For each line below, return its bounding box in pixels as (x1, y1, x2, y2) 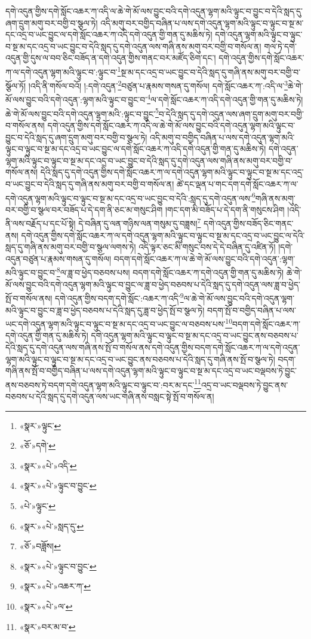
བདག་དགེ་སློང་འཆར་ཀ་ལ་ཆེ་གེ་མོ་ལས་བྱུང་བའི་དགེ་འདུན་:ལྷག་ (113, 252, 295, 264)
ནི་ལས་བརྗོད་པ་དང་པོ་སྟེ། (5, 217, 76, 230)
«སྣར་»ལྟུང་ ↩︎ (19, 419, 61, 431)
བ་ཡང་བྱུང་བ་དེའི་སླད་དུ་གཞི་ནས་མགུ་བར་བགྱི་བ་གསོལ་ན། (5, 177, 174, 190)
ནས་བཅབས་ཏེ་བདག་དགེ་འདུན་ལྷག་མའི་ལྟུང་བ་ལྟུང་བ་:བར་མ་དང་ (5, 378, 195, 391)
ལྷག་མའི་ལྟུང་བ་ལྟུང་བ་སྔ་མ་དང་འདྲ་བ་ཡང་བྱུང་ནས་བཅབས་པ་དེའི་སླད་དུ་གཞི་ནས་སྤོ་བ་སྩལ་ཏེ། (5, 352, 275, 365)
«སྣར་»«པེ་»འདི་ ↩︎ (19, 459, 77, 471)
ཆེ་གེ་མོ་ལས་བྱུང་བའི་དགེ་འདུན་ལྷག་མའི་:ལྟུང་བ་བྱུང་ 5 (5, 105, 159, 120)
